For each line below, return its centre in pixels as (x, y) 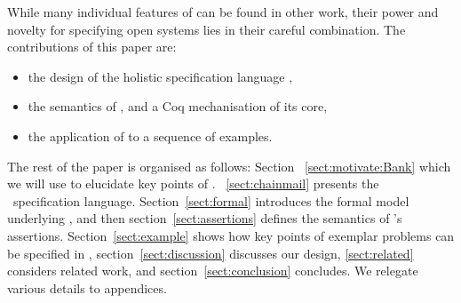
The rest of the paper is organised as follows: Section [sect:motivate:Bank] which (229, 166)
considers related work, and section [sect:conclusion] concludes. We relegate (213, 271)
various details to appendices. (87, 287)
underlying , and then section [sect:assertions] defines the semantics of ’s (205, 218)
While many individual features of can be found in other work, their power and (223, 12)
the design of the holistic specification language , (160, 76)
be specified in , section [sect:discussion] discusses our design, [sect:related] (211, 253)
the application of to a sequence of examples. (150, 136)
